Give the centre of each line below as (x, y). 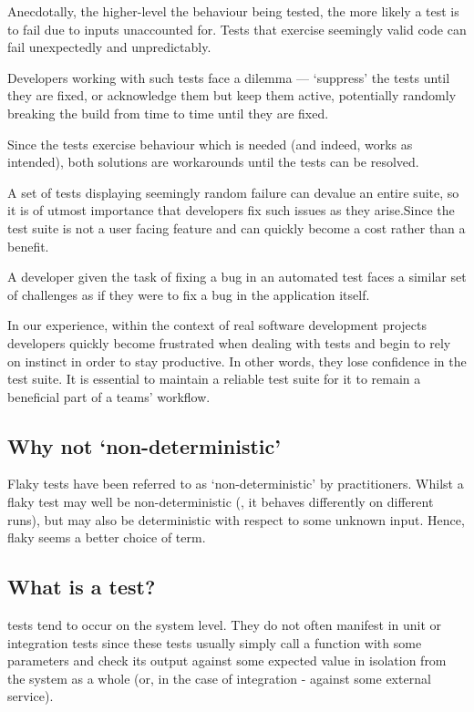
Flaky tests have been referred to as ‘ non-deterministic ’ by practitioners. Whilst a (236, 484)
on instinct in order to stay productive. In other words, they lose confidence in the (237, 361)
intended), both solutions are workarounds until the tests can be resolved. (213, 162)
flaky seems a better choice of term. (107, 537)
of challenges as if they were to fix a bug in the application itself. (189, 294)
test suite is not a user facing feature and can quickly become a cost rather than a (237, 227)
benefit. (28, 246)
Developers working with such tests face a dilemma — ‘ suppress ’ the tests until (229, 77)
